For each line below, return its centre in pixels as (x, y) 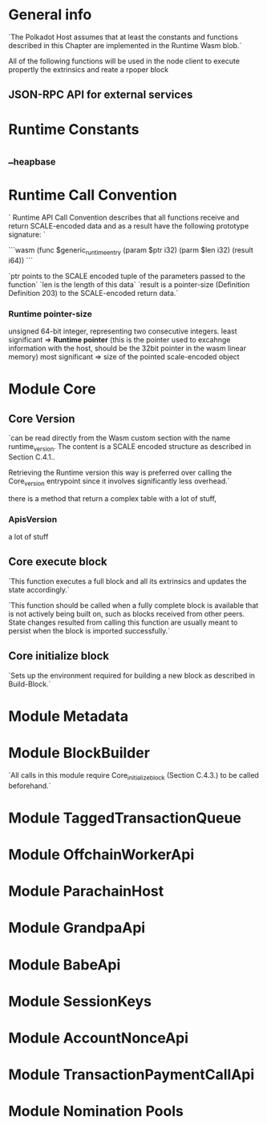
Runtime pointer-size (50, 314)
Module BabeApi (65, 965)
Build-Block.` (30, 684)
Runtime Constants (74, 129)
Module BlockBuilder (79, 753)
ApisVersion (33, 519)
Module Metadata (69, 716)
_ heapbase (32, 160)
